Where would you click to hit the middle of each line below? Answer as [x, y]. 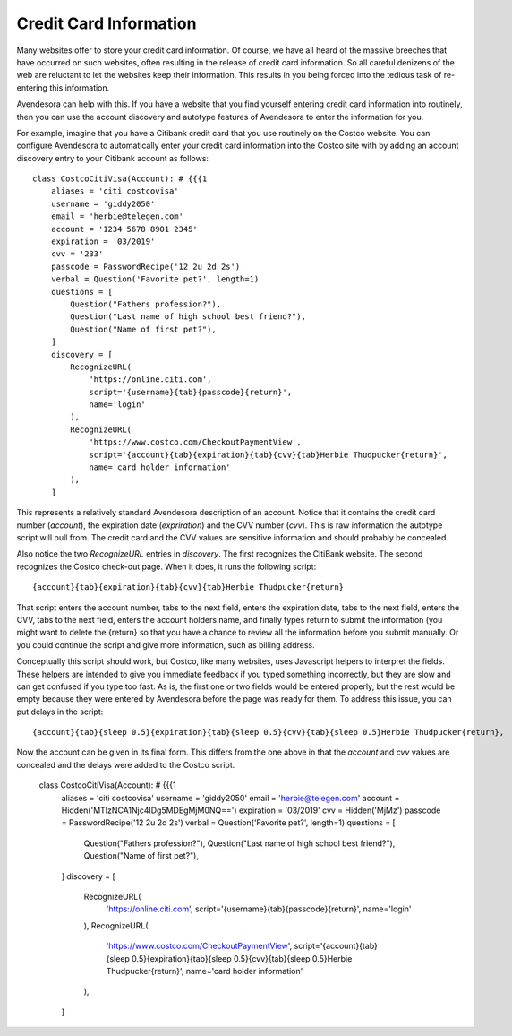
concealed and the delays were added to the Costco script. [126, 764]
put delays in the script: [60, 712]
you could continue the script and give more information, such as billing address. [166, 644]
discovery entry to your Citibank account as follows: [113, 158]
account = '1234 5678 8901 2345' [124, 229]
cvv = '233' [77, 254]
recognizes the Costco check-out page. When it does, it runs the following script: [166, 566]
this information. [80, 87]
